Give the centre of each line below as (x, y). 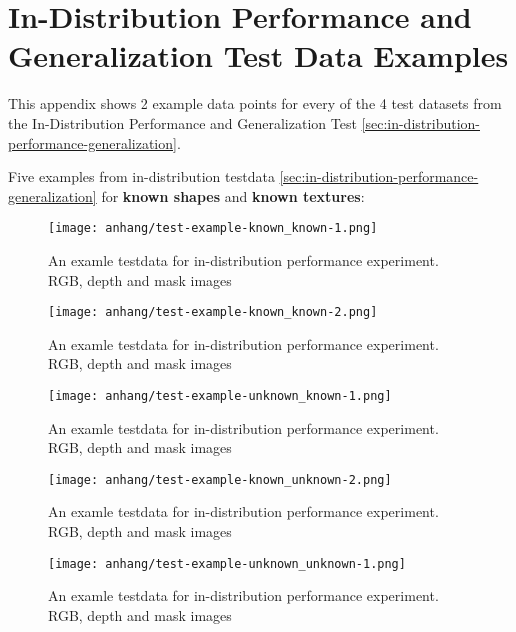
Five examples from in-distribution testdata (141, 176)
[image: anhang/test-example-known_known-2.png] (213, 312)
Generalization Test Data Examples (258, 55)
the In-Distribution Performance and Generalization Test (182, 122)
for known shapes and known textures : (233, 195)
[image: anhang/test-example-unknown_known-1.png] (220, 395)
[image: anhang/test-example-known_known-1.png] (213, 228)
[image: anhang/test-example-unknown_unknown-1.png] (227, 563)
